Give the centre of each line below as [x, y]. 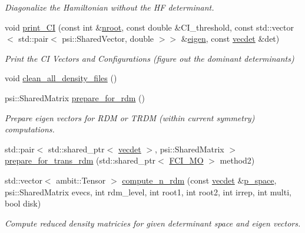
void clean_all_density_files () [61, 78]
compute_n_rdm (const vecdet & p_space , [199, 180]
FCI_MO [186, 160]
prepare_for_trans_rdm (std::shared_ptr [80, 160]
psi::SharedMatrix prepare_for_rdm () [75, 97]
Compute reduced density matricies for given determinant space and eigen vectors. [153, 223]
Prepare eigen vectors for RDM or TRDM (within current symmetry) [130, 117]
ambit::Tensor [81, 180]
